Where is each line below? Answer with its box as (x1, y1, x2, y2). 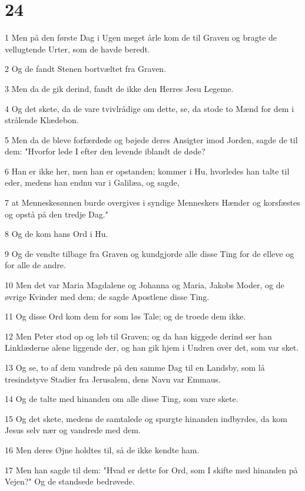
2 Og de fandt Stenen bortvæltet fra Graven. (5, 62, 167, 75)
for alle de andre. (5, 259, 66, 271)
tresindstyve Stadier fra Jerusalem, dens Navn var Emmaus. (5, 373, 221, 385)
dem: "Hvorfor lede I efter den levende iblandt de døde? (5, 145, 205, 157)
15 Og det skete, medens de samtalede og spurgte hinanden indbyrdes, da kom (5, 412, 287, 424)
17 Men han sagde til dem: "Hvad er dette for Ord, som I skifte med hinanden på (5, 463, 298, 476)
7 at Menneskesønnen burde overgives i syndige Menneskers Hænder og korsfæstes (5, 196, 300, 209)
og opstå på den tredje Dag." (5, 207, 108, 220)
